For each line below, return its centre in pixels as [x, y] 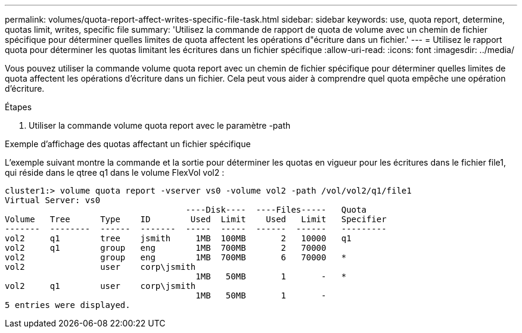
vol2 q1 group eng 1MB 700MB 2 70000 [166, 248]
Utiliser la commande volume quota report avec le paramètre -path [160, 125]
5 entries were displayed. [68, 305]
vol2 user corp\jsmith [100, 267]
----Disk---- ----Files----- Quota [276, 210]
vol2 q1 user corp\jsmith [100, 286]
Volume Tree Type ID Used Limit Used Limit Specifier [196, 219]
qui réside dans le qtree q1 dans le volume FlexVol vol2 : [115, 172]
